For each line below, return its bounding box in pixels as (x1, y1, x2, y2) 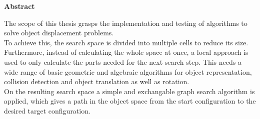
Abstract (4, 1, 35, 11)
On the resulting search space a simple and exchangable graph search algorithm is (4, 86, 255, 96)
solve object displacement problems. (4, 27, 114, 38)
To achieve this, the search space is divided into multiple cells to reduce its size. (4, 37, 248, 47)
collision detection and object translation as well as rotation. (4, 76, 189, 87)
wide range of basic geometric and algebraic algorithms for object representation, (4, 66, 252, 77)
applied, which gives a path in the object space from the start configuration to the (4, 96, 256, 106)
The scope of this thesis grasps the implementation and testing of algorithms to (4, 17, 247, 28)
